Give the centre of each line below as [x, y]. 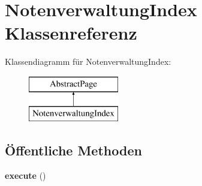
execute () [25, 175]
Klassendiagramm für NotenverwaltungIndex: [88, 61]
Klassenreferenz [71, 33]
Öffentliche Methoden [73, 150]
